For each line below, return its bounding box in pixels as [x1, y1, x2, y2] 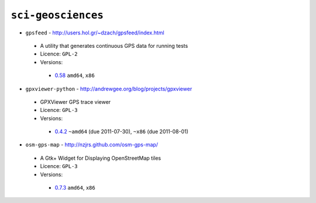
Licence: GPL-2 [40, 50, 78, 58]
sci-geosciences [11, 9, 104, 22]
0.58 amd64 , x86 [54, 72, 95, 79]
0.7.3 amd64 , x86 [54, 184, 96, 191]
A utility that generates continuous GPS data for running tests [40, 42, 188, 49]
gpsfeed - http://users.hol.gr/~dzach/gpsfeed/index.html [25, 29, 164, 36]
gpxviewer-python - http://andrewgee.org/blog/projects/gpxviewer [25, 85, 193, 92]
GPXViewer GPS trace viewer [40, 98, 111, 105]
